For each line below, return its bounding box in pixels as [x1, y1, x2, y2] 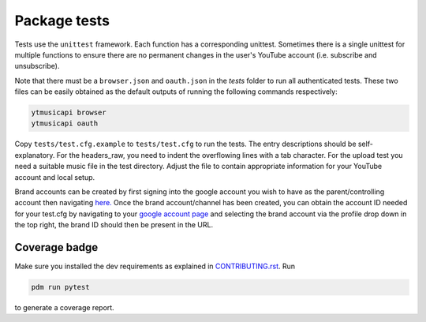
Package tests [14, 12, 110, 29]
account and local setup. [14, 172, 95, 182]
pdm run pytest [31, 283, 90, 292]
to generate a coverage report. [14, 303, 114, 313]
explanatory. [14, 150, 55, 159]
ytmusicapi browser [31, 108, 106, 118]
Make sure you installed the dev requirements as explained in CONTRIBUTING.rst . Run [14, 261, 296, 271]
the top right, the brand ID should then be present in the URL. [14, 220, 213, 230]
